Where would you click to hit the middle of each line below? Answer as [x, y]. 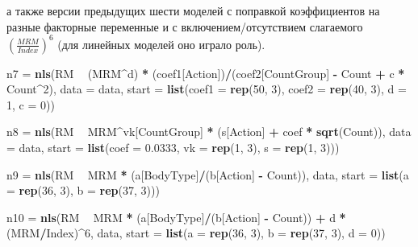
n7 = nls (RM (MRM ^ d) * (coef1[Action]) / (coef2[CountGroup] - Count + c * [206, 73]
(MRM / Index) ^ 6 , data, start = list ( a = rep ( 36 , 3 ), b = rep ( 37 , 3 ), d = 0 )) [196, 233]
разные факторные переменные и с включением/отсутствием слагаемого [185, 26]
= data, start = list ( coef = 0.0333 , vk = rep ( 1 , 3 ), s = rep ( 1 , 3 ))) [173, 148]
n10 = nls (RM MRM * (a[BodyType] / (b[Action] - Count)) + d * [176, 217]
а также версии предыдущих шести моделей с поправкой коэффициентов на [193, 10]
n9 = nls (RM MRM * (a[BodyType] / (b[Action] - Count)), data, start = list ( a [208, 174]
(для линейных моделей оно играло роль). [161, 44]
